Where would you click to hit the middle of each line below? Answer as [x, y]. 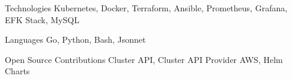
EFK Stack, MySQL [42, 19]
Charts [17, 71]
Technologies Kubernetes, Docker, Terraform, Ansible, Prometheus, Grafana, [146, 8]
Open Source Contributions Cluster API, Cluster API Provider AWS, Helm [144, 59]
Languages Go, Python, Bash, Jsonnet [75, 39]
